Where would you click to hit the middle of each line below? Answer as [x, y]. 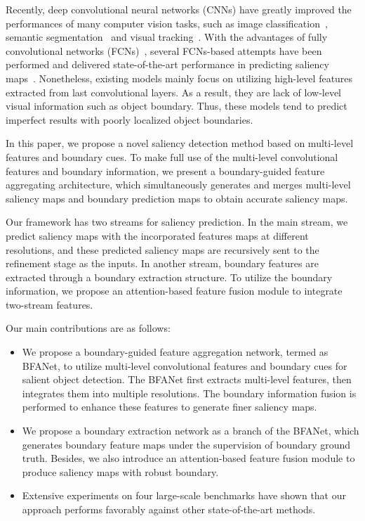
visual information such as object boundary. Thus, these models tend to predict [177, 106]
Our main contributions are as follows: [88, 328]
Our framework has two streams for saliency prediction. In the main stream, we [177, 222]
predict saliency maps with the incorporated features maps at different [157, 235]
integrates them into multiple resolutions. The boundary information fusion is [189, 393]
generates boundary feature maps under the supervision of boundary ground [186, 444]
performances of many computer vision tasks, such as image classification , [167, 23]
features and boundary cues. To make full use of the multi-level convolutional [172, 156]
